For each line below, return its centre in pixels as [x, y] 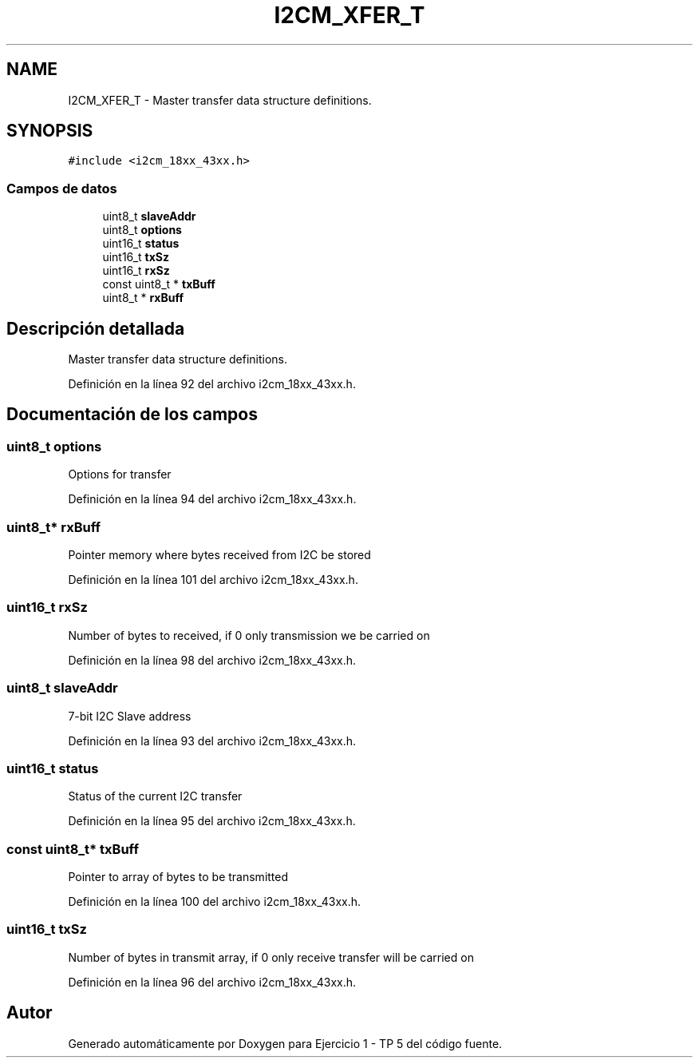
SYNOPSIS [50, 131]
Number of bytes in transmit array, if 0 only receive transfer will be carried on [271, 957]
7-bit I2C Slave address [130, 716]
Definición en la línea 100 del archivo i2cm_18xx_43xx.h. [215, 901]
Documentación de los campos [132, 415]
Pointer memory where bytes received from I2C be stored [219, 555]
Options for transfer [120, 474]
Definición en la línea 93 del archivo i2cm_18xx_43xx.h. [212, 740]
